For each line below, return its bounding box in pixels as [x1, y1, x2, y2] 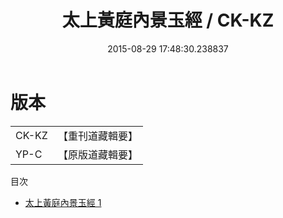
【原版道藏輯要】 [57, 147, 138, 161]
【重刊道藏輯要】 [57, 129, 138, 143]
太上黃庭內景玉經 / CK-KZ [61, 9, 275, 32]
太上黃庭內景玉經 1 [24, 196, 102, 208]
